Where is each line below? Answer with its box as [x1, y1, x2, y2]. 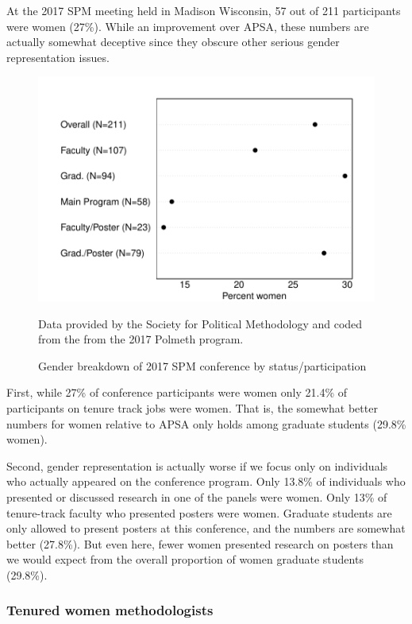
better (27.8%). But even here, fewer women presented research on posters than [6, 535, 394, 552]
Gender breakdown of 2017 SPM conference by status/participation [38, 357, 367, 374]
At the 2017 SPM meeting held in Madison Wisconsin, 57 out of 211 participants [6, 2, 401, 18]
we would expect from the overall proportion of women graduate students [6, 551, 364, 568]
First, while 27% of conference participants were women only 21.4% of [6, 384, 348, 401]
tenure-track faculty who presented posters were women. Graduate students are [6, 504, 392, 521]
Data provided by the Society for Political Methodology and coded [38, 315, 363, 331]
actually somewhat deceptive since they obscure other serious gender [6, 33, 340, 50]
